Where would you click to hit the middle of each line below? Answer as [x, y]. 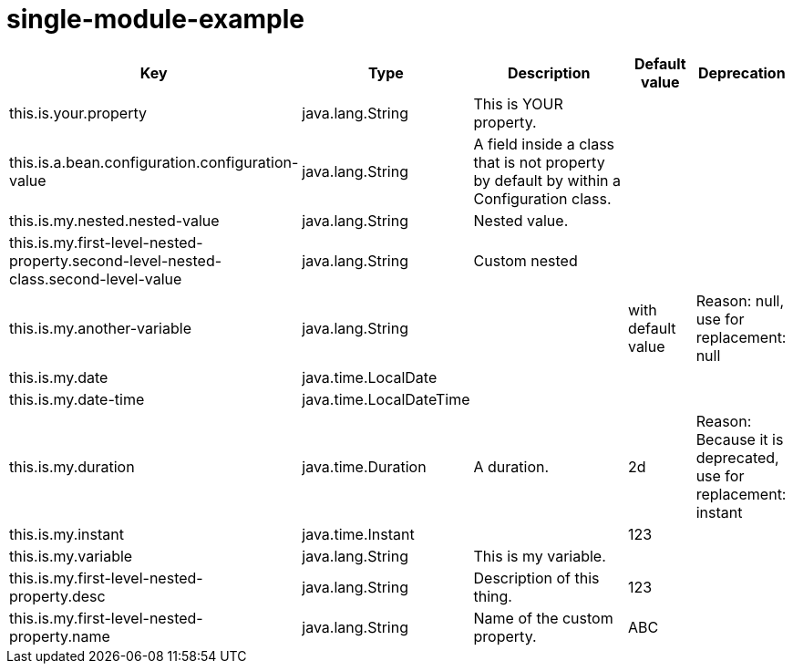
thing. [493, 596]
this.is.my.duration [72, 466]
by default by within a [547, 180]
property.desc [57, 596]
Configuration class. [542, 198]
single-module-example [155, 19]
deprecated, [737, 457]
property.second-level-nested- [116, 260]
